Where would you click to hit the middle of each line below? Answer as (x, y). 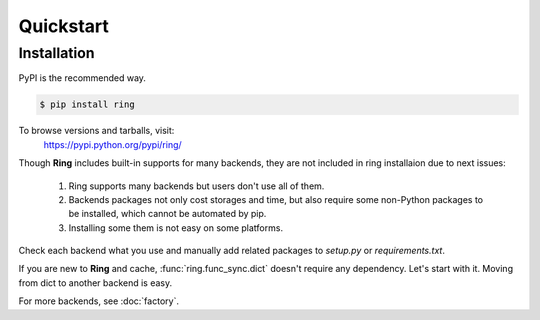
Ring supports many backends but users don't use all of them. (196, 186)
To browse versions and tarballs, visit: (96, 131)
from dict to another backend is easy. (95, 282)
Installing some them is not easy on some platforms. (176, 227)
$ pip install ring (87, 104)
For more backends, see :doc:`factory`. (99, 301)
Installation (56, 53)
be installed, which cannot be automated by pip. (167, 214)
